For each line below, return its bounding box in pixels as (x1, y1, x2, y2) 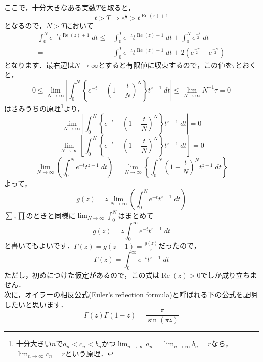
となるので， (4, 20, 47, 30)
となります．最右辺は (4, 59, 75, 70)
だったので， (158, 240, 201, 251)
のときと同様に (26, 210, 76, 220)
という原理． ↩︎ (65, 348, 114, 358)
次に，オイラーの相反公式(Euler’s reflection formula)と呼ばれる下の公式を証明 (4, 289, 257, 300)
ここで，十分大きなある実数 (4, 2, 96, 12)
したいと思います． (4, 299, 68, 309)
